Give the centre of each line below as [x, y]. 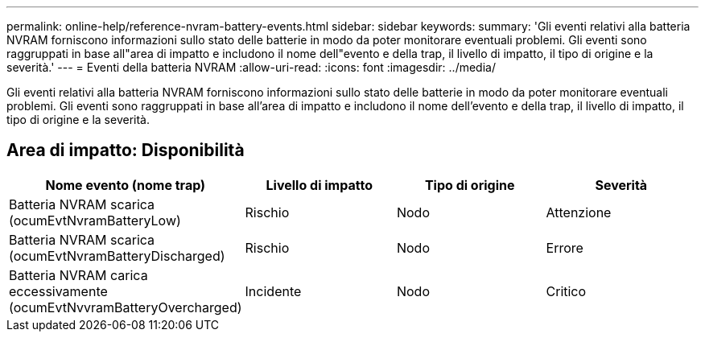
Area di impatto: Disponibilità [126, 150]
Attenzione [579, 212]
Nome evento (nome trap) [126, 185]
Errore [565, 247]
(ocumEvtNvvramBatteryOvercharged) [126, 307]
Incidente [273, 291]
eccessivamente [58, 291]
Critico [566, 291]
